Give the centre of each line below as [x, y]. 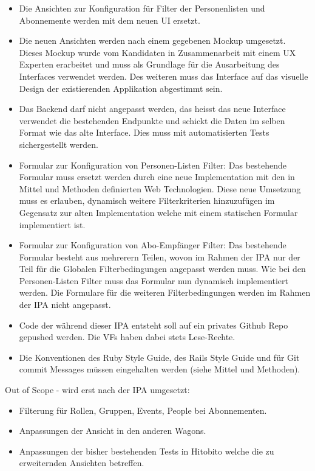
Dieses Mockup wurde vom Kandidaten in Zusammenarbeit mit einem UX [157, 52]
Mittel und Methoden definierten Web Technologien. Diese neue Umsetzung [160, 188]
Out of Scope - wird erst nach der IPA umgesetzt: [97, 390]
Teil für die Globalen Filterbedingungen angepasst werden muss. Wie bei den [162, 269]
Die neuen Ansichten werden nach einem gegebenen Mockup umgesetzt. [152, 40]
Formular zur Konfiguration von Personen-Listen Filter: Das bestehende [153, 165]
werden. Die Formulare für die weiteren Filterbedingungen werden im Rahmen [165, 292]
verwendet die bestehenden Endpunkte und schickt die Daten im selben [152, 120]
